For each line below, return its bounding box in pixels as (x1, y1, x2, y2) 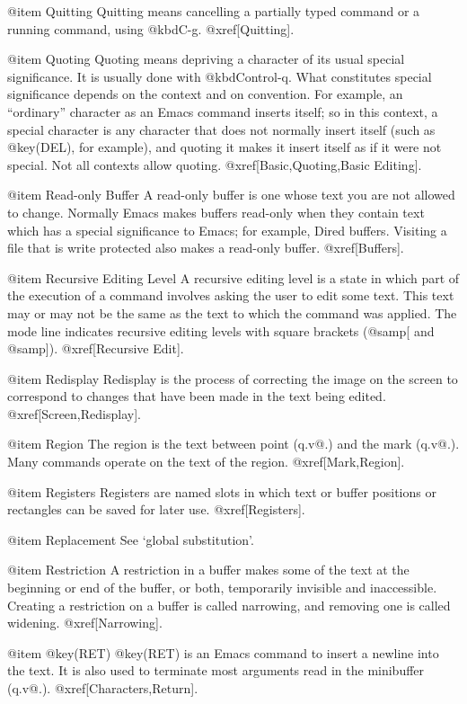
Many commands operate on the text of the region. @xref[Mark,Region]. (7, 452, 405, 471)
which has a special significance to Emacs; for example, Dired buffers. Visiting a (7, 220, 447, 239)
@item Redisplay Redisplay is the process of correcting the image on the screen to (7, 369, 458, 388)
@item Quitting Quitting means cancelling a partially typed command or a (7, 2, 420, 20)
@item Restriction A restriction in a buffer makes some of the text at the (7, 560, 410, 579)
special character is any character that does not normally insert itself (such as (7, 120, 436, 138)
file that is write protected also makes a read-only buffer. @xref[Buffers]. (7, 238, 404, 257)
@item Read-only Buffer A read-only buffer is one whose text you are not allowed (7, 185, 455, 204)
